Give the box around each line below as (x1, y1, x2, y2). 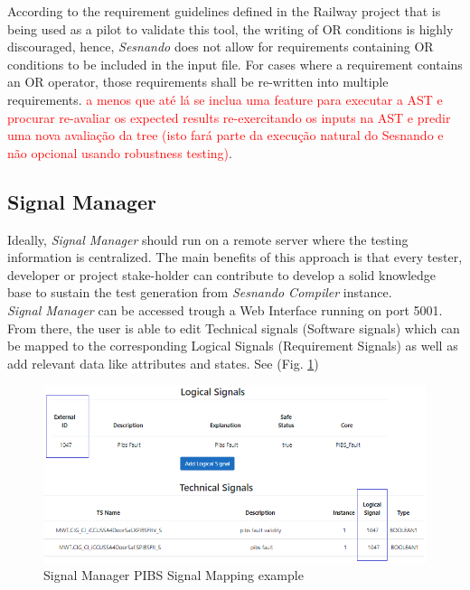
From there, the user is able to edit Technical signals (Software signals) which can (7, 318, 460, 337)
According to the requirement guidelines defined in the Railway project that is (7, 2, 441, 20)
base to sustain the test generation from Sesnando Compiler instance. (7, 283, 392, 302)
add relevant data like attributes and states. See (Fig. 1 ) (7, 353, 319, 372)
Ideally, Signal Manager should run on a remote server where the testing (7, 229, 409, 248)
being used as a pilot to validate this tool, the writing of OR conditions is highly (7, 19, 454, 38)
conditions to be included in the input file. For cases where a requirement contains (7, 54, 463, 73)
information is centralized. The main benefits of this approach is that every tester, (7, 248, 463, 267)
